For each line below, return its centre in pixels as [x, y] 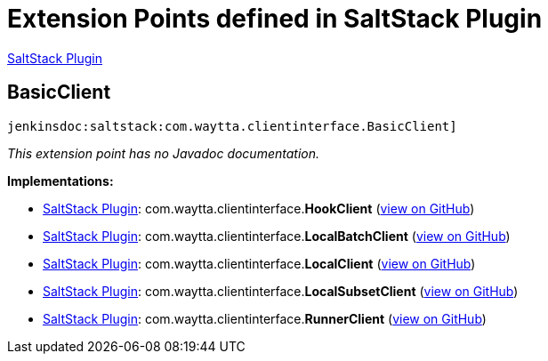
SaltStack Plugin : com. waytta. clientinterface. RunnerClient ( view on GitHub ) [265, 318]
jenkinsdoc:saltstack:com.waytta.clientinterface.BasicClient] [232, 126]
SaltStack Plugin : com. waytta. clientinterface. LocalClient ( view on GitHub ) [259, 263]
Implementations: [60, 180]
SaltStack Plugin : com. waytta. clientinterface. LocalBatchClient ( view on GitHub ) [277, 236]
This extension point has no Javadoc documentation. [164, 153]
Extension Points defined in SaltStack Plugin [275, 19]
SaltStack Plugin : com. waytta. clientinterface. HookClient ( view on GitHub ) [259, 208]
